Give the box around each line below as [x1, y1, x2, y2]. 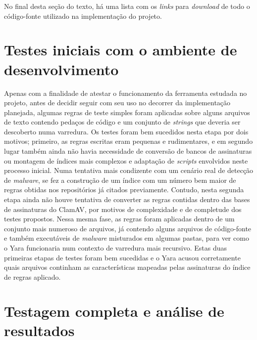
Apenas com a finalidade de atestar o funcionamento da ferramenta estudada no [4, 87, 247, 98]
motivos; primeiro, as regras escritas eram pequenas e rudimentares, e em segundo [4, 136, 253, 146]
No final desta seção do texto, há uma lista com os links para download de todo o [4, 1, 250, 11]
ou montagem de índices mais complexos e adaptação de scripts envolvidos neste [4, 155, 248, 166]
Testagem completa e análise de [4, 300, 224, 321]
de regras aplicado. [4, 271, 61, 282]
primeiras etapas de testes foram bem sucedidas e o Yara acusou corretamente [4, 252, 241, 262]
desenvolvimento [4, 59, 119, 79]
